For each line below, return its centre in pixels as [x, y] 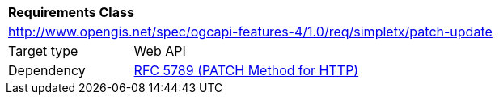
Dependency [47, 70]
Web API [160, 51]
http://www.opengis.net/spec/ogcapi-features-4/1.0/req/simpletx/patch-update [250, 32]
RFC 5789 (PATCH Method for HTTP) [246, 70]
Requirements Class [71, 12]
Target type [43, 51]
